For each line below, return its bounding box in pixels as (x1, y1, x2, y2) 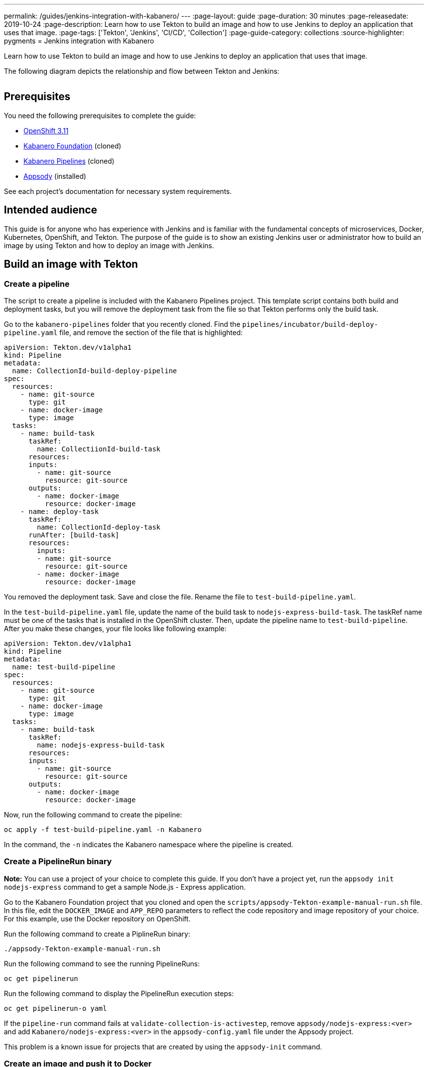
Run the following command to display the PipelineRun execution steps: (4, 989, 234, 998)
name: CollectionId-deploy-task (37, 523, 161, 531)
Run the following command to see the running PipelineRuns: (4, 959, 200, 968)
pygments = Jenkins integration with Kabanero (4, 37, 154, 45)
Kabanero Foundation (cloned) (23, 141, 122, 150)
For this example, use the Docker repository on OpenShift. (4, 914, 191, 923)
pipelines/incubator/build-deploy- (242, 320, 378, 328)
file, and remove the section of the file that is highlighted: (59, 328, 243, 337)
